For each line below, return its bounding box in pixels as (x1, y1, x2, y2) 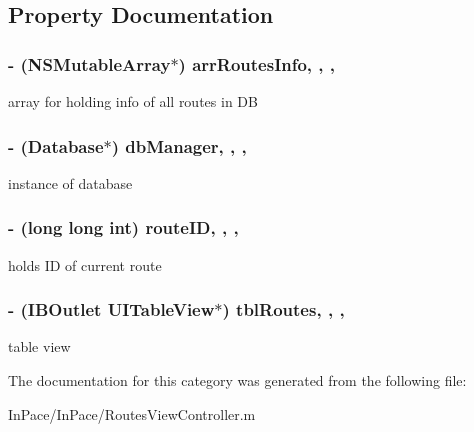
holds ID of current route (8, 254, 162, 275)
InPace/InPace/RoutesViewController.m (8, 403, 256, 424)
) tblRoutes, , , (222, 297, 345, 322)
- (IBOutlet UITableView (8, 297, 215, 322)
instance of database (8, 172, 133, 193)
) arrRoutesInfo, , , (178, 51, 336, 76)
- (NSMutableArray (8, 51, 171, 76)
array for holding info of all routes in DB (8, 91, 258, 111)
